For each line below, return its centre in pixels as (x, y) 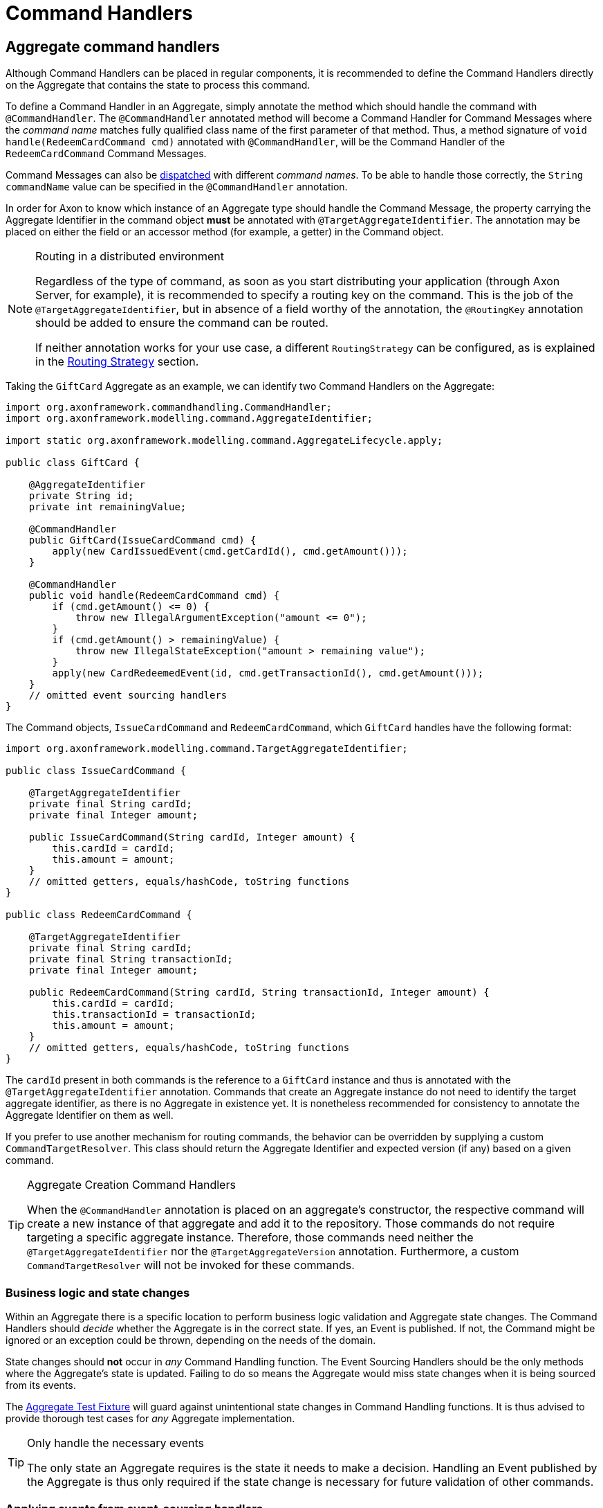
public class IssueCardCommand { (96, 771)
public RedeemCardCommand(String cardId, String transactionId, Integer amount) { (259, 993)
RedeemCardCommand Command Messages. (106, 154)
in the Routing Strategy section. (117, 362)
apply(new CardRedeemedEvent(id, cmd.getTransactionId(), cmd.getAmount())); (268, 673)
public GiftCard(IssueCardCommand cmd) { (142, 540)
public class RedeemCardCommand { (99, 915)
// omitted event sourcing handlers (128, 695)
